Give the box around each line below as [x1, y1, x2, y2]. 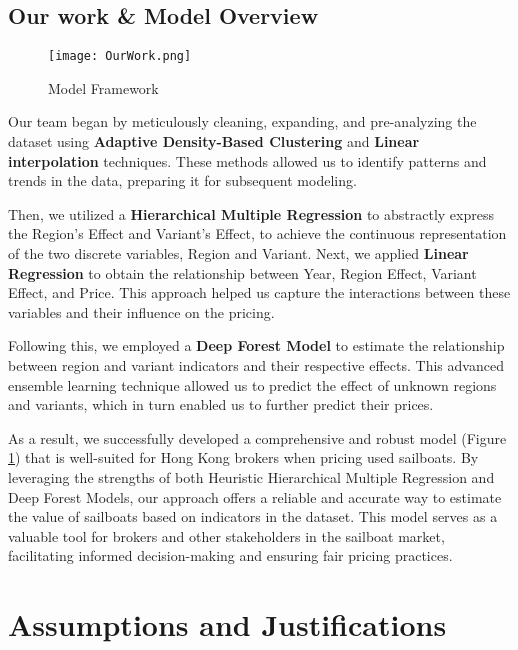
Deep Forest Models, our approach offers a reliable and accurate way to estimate [8, 486, 502, 507]
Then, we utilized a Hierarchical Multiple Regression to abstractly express [8, 203, 494, 224]
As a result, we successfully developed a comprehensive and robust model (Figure [8, 427, 507, 448]
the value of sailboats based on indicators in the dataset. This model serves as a [8, 506, 498, 527]
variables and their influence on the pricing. [8, 301, 275, 322]
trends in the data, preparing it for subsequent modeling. [8, 170, 357, 191]
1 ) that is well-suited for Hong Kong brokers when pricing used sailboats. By [8, 447, 479, 468]
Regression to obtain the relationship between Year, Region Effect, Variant [8, 262, 477, 283]
